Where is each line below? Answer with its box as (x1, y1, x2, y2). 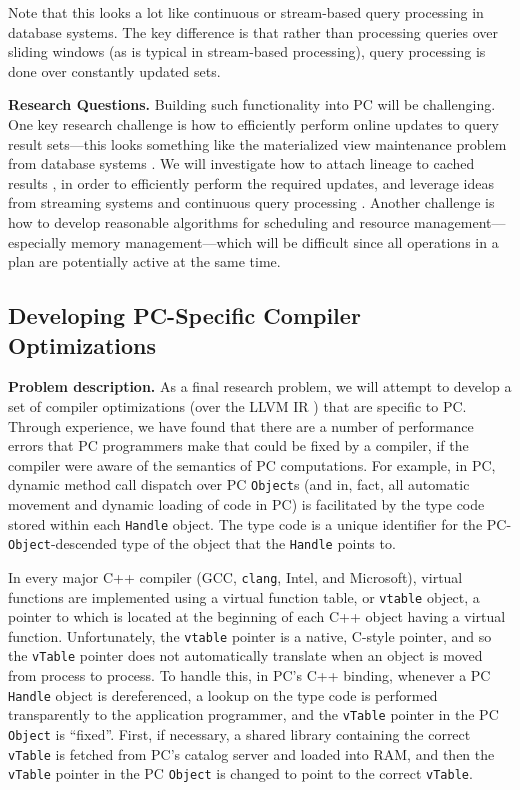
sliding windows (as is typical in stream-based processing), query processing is (8, 41, 486, 62)
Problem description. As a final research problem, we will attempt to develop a (8, 376, 512, 397)
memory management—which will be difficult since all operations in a (71, 231, 499, 252)
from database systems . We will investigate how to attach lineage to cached (8, 153, 475, 174)
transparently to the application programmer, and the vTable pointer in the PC (8, 704, 499, 725)
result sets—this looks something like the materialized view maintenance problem (8, 133, 507, 154)
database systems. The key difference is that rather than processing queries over (8, 21, 499, 42)
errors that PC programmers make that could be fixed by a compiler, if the (8, 435, 469, 456)
